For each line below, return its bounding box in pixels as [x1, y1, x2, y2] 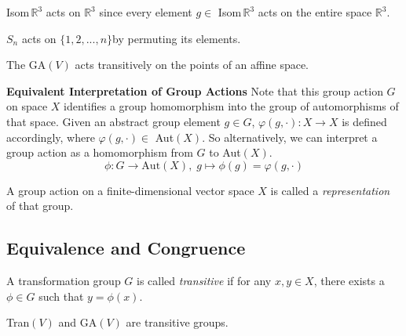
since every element [99, 4, 192, 20]
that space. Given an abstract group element [6, 113, 221, 129]
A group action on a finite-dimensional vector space [6, 182, 254, 198]
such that [38, 287, 84, 304]
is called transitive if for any [137, 273, 272, 289]
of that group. [6, 197, 74, 214]
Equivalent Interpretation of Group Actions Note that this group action [6, 82, 383, 99]
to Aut [209, 144, 241, 161]
